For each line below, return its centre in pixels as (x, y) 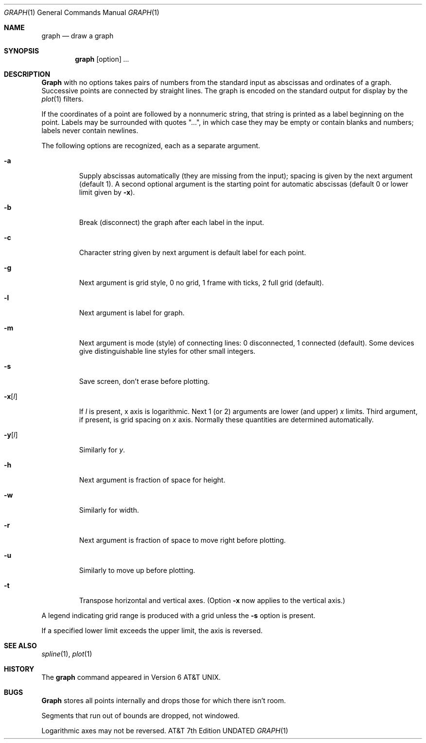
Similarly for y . (102, 450)
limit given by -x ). (107, 192)
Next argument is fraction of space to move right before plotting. (182, 540)
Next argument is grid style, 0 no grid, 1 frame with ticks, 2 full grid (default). (201, 283)
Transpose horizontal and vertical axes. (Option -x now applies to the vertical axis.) (212, 600)
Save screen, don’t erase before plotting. (144, 381)
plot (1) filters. (62, 99)
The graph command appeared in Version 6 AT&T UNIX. (131, 677)
